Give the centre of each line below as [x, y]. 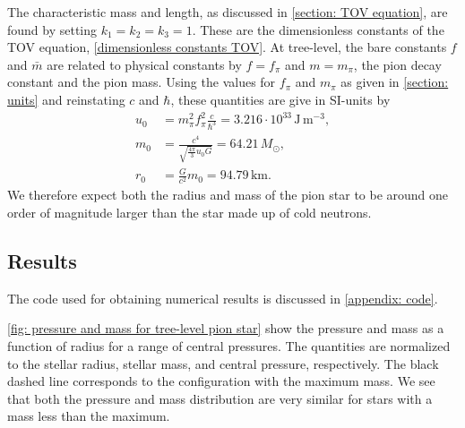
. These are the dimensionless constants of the [318, 29]
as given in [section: [395, 82]
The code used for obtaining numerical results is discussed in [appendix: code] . [223, 298]
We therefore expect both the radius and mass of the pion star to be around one [228, 195]
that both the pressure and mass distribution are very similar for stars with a [220, 398]
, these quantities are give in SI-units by [280, 99]
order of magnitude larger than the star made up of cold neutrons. [189, 213]
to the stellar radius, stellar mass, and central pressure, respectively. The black [223, 363]
